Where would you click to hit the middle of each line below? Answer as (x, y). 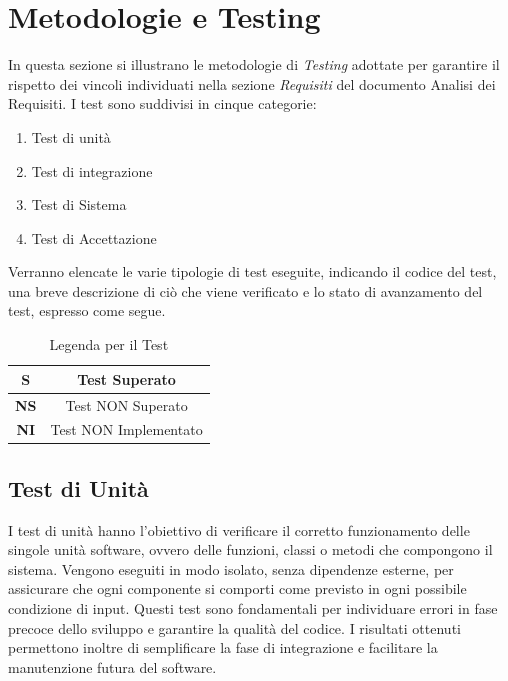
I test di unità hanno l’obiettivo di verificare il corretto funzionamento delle (239, 529)
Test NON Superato (126, 404)
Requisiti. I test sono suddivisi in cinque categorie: (162, 103)
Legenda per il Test (109, 344)
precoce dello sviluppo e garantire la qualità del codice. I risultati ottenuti (234, 627)
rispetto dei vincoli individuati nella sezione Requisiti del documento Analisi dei (252, 83)
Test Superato (126, 378)
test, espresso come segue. (87, 310)
